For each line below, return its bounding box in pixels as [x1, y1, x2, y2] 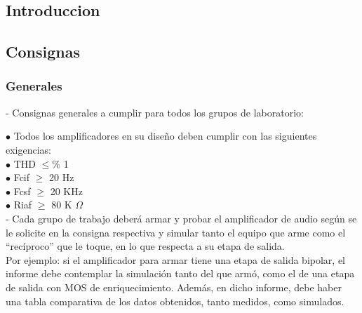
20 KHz [50, 183, 83, 198]
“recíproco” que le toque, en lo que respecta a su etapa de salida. [6, 239, 285, 253]
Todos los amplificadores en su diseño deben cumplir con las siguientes [13, 128, 317, 143]
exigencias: [6, 142, 52, 156]
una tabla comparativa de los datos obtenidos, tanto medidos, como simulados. [6, 293, 344, 308]
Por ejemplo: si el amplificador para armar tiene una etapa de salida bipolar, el [6, 252, 345, 267]
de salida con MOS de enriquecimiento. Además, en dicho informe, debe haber [6, 279, 342, 294]
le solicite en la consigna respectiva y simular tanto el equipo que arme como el [6, 225, 346, 239]
